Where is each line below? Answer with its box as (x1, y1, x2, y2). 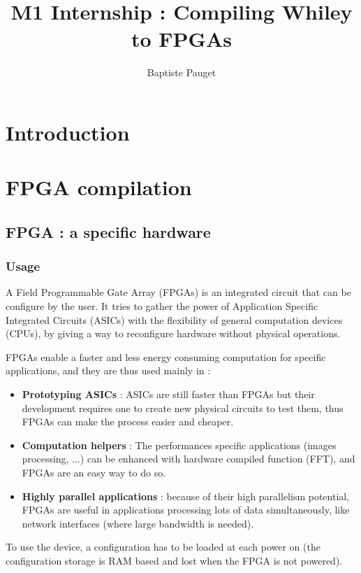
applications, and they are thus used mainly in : (6, 363, 211, 378)
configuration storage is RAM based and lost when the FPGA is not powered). (6, 553, 343, 567)
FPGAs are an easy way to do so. (22, 465, 166, 479)
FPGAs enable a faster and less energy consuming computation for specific (6, 349, 326, 364)
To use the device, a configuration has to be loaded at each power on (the (6, 539, 321, 554)
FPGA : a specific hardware (6, 220, 211, 242)
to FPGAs (131, 24, 232, 53)
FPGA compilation (6, 173, 192, 201)
